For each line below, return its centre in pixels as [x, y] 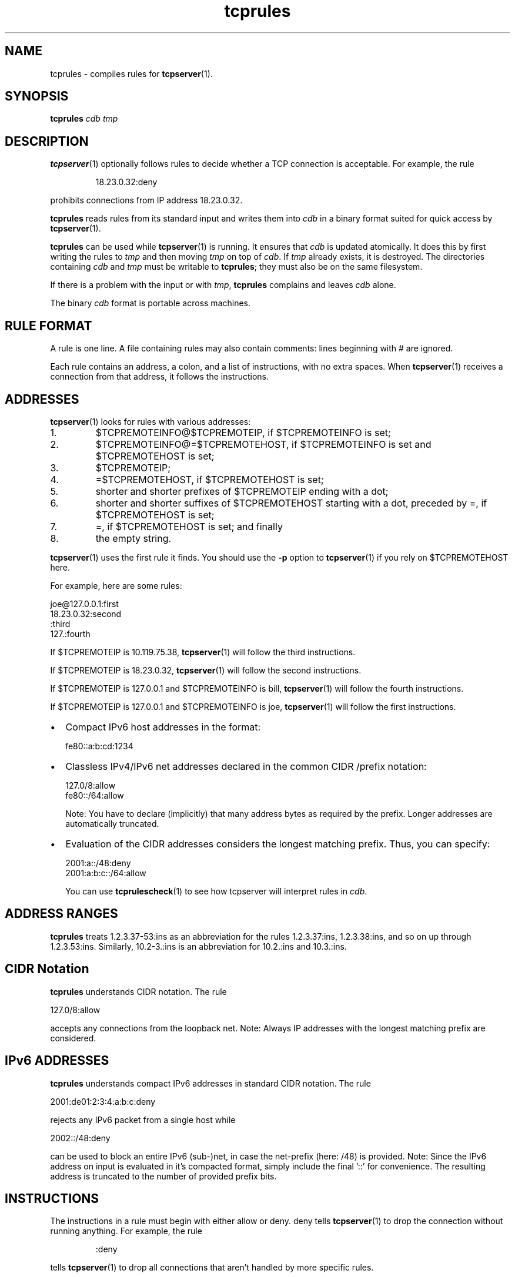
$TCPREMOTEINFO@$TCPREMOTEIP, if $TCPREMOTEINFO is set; [243, 432]
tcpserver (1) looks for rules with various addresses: [151, 421]
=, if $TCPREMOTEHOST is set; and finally [189, 526]
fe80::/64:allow [95, 795]
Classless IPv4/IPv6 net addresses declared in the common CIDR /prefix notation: [246, 766]
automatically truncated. [112, 823]
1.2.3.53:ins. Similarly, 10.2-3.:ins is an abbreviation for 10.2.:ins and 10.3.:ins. [198, 946]
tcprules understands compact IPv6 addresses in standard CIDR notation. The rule [210, 1083]
